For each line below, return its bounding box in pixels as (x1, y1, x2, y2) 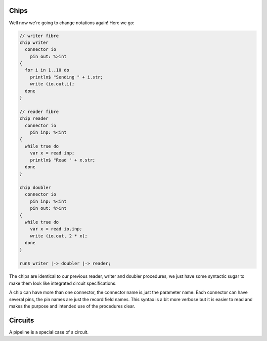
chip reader (19, 116, 49, 121)
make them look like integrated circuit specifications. (9, 280, 117, 286)
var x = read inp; (30, 151, 75, 156)
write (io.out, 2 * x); (30, 233, 88, 239)
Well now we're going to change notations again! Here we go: (9, 20, 134, 26)
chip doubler (19, 185, 51, 190)
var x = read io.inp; (30, 226, 83, 232)
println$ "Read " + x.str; (30, 157, 96, 163)
